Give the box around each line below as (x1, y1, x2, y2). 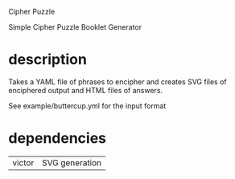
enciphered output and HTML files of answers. (8, 85, 163, 95)
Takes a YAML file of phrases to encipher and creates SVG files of (8, 76, 227, 87)
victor (12, 157, 35, 168)
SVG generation (41, 157, 102, 168)
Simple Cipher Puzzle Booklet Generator (8, 22, 142, 31)
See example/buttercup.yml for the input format (8, 100, 167, 111)
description (8, 51, 87, 69)
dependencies (8, 129, 107, 148)
